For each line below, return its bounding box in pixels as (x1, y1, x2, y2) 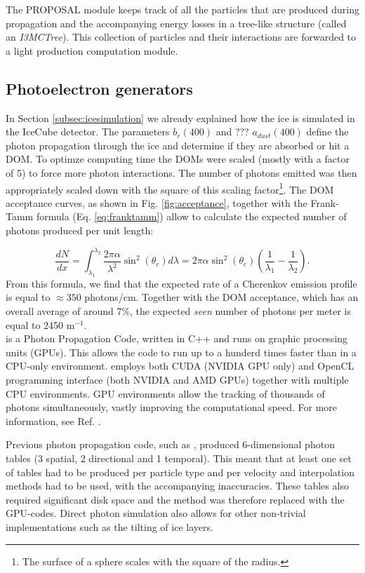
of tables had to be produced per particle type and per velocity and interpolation (6, 464, 354, 479)
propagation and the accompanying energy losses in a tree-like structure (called (6, 15, 347, 30)
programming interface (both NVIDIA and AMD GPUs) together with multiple (6, 372, 349, 386)
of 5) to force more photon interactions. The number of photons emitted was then (6, 165, 357, 180)
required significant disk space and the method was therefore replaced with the (6, 492, 345, 506)
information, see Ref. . (6, 413, 101, 428)
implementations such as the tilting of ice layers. (6, 519, 213, 534)
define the (306, 124, 349, 139)
